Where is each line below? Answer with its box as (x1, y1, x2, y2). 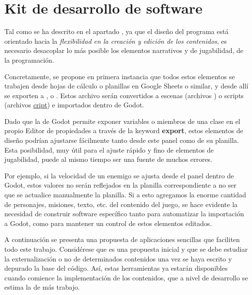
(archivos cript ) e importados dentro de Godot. (4, 100, 144, 110)
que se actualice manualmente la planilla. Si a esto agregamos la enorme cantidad (4, 190, 246, 200)
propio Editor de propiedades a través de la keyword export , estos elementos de (4, 125, 243, 136)
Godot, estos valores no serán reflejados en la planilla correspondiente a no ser (4, 180, 236, 190)
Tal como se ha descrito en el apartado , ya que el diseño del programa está (4, 26, 229, 36)
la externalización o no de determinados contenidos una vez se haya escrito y (4, 253, 232, 263)
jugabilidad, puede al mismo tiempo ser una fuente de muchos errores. (4, 154, 213, 164)
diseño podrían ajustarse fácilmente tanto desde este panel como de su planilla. (4, 135, 239, 145)
